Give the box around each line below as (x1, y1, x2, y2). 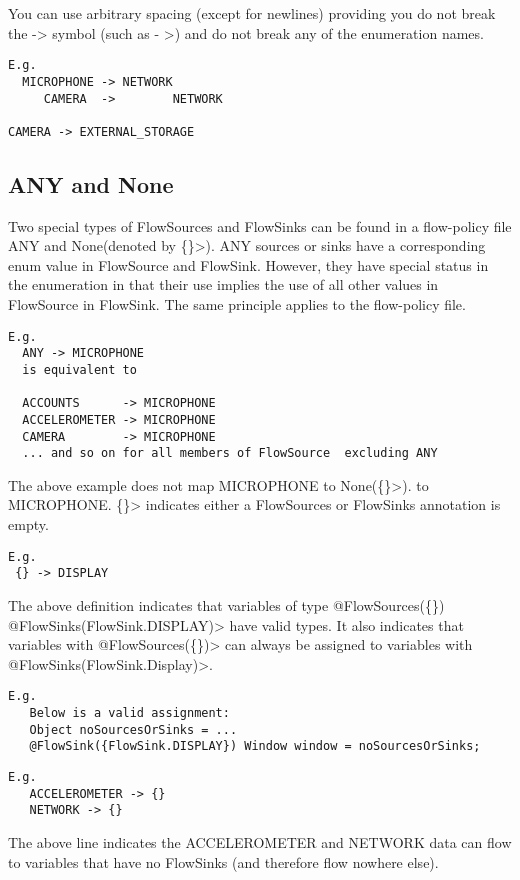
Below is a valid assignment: (29, 706, 230, 721)
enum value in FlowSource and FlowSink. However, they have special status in (8, 254, 489, 275)
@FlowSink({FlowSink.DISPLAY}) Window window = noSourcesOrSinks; (29, 739, 481, 754)
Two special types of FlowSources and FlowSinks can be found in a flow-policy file (8, 215, 512, 236)
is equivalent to (22, 362, 137, 377)
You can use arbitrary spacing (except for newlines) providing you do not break (8, 3, 496, 23)
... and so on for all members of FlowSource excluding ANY (22, 446, 438, 461)
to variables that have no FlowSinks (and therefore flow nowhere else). (8, 851, 439, 872)
